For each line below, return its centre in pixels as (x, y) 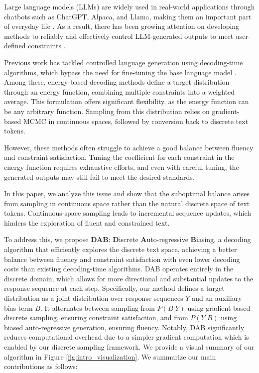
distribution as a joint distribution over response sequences (94, 298)
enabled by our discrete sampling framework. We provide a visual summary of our (129, 347)
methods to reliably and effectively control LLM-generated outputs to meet (119, 36)
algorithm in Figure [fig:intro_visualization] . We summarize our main (110, 356)
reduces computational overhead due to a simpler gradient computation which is (127, 337)
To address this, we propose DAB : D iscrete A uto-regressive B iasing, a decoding (128, 239)
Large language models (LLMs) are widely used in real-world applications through (129, 6)
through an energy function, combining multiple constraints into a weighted (120, 91)
